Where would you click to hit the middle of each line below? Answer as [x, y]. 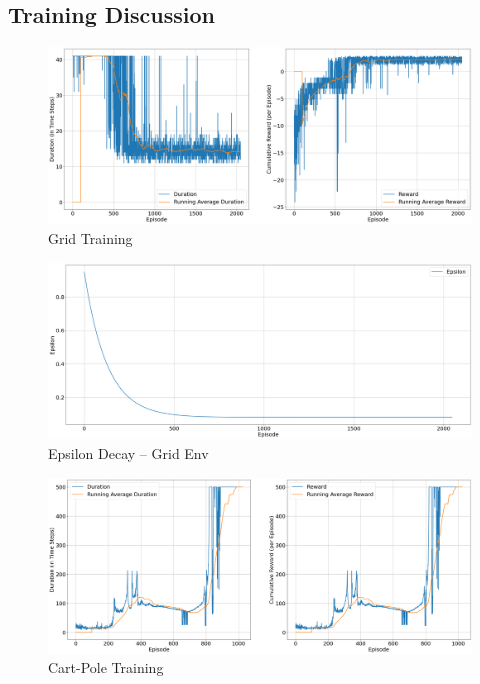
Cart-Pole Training [106, 667]
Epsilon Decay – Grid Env [128, 453]
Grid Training [90, 238]
